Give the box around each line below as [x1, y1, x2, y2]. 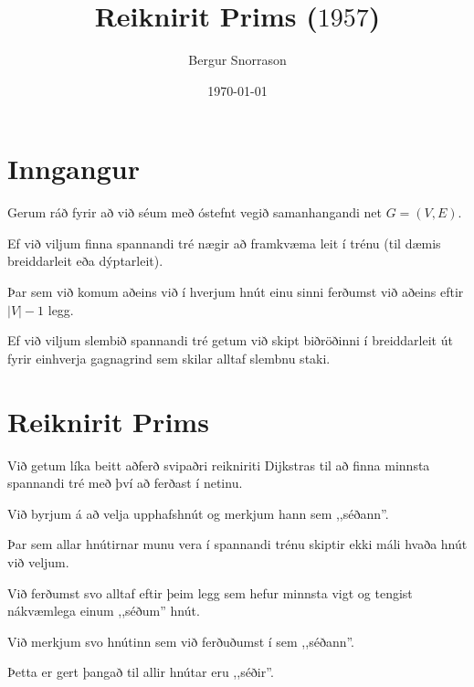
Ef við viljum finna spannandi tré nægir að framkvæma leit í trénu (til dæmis [7, 233, 441, 252]
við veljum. [7, 552, 69, 571]
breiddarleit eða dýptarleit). [7, 251, 163, 270]
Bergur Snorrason [188, 50, 287, 69]
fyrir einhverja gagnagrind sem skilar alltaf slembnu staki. [7, 348, 331, 367]
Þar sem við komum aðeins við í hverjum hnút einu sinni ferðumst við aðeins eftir [7, 282, 464, 301]
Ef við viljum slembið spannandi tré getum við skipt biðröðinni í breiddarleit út [7, 331, 453, 350]
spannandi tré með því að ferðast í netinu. [7, 473, 243, 492]
